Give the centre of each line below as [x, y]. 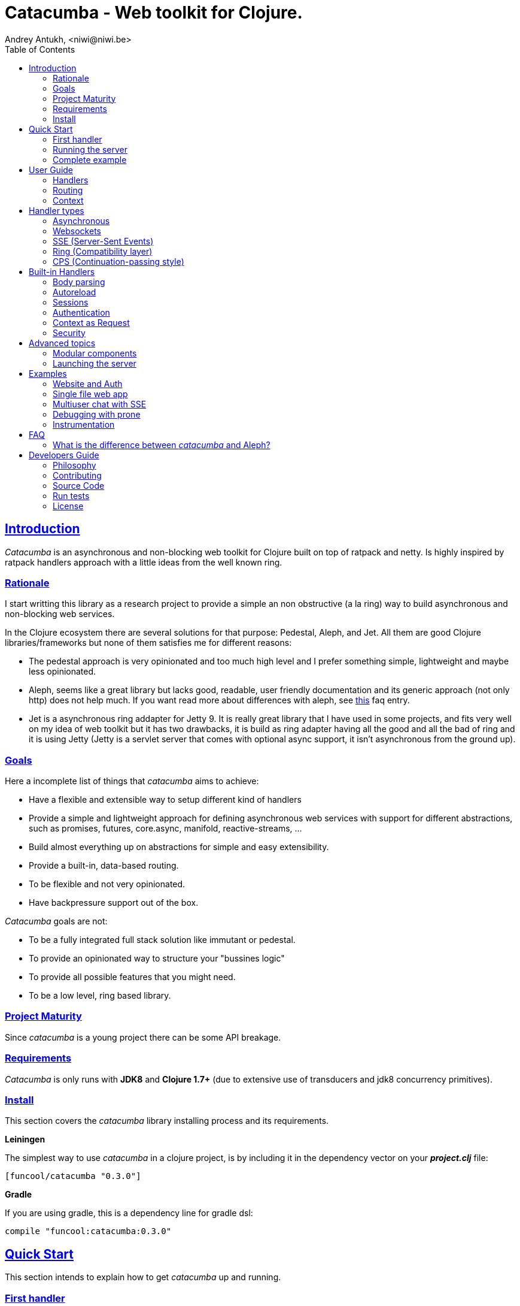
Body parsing [79, 282]
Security [69, 332]
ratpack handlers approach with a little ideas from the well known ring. [144, 562]
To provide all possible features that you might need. [132, 977]
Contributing [77, 475]
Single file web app [90, 394]
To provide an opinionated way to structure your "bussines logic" [157, 959]
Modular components [95, 353]
